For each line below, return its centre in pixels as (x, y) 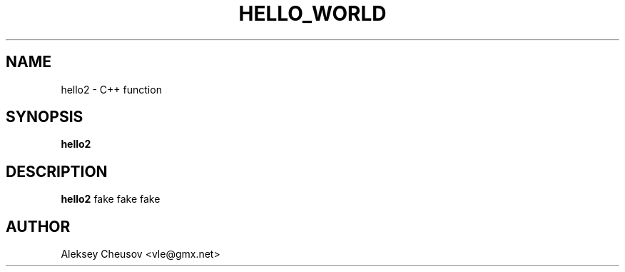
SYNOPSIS (45, 117)
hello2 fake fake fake (111, 199)
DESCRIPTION (57, 171)
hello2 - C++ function (111, 89)
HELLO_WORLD (312, 14)
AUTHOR (38, 226)
